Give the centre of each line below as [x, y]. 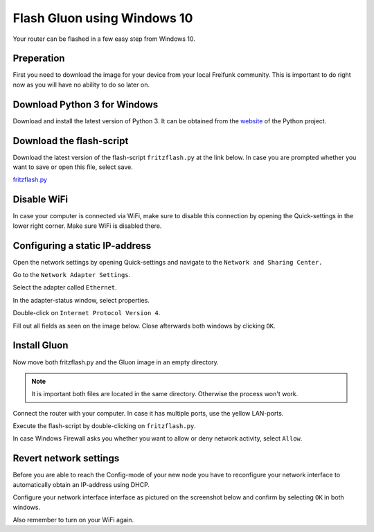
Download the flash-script [71, 141]
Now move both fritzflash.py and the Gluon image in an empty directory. [116, 362]
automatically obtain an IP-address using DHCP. [81, 484]
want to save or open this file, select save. [73, 167]
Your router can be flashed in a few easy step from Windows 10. [104, 39]
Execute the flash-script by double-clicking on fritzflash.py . [105, 426]
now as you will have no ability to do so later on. [81, 85]
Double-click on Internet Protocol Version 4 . [87, 313]
